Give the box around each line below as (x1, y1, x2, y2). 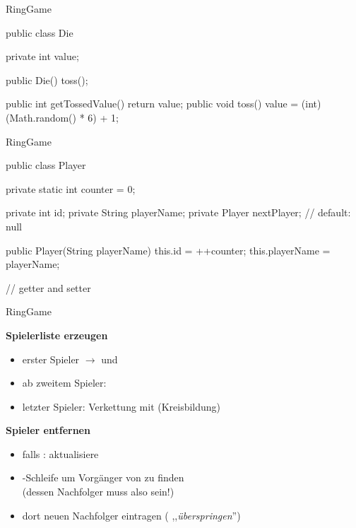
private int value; (6, 49, 79, 64)
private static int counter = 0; (6, 181, 136, 196)
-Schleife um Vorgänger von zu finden (22, 470, 184, 485)
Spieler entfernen (6, 423, 90, 438)
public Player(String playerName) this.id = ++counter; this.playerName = (6, 242, 331, 257)
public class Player (6, 158, 86, 172)
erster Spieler (22, 351, 80, 366)
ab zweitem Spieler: (22, 375, 107, 390)
